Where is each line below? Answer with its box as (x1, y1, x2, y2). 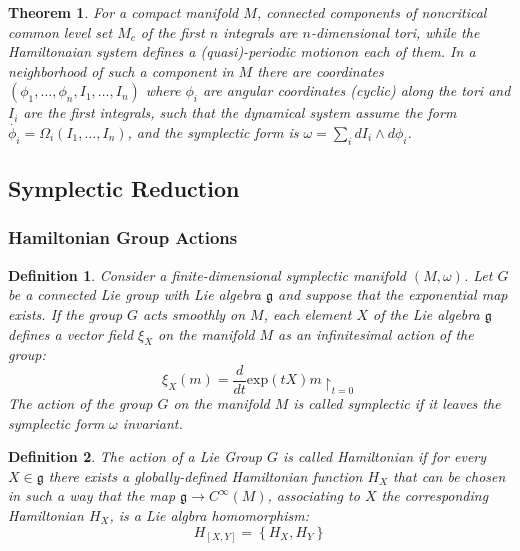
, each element (263, 303, 352, 324)
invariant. (122, 412, 183, 433)
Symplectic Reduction (8, 173, 240, 204)
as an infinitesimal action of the (277, 323, 474, 344)
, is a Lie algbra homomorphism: (109, 504, 309, 525)
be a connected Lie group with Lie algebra (8, 284, 262, 305)
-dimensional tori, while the (310, 21, 480, 42)
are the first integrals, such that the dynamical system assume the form (23, 102, 457, 123)
